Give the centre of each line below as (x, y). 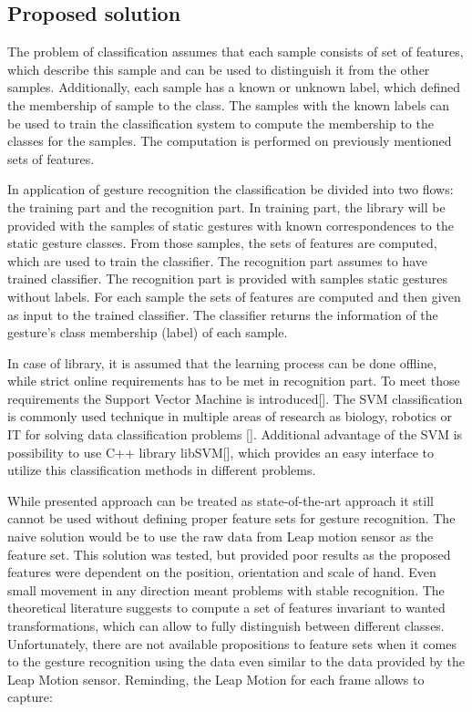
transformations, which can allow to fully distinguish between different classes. (226, 626)
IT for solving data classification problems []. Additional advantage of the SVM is (235, 434)
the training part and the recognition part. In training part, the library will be (226, 206)
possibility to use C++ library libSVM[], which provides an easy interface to (221, 452)
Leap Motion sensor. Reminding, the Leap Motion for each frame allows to (216, 679)
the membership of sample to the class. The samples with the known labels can (229, 104)
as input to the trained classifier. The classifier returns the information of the (223, 314)
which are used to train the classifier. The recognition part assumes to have (218, 260)
